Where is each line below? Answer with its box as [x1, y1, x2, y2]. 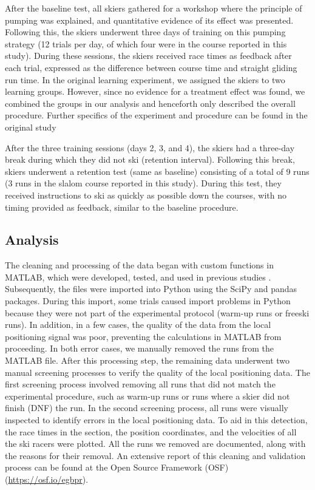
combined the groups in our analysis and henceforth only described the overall [5, 97, 296, 109]
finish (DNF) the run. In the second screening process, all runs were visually [5, 401, 289, 414]
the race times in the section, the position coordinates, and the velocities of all [5, 425, 297, 438]
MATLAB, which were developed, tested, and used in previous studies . [5, 270, 271, 283]
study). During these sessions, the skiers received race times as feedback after [5, 49, 292, 62]
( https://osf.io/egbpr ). [5, 472, 89, 485]
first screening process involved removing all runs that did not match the [5, 378, 276, 390]
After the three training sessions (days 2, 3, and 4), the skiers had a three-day [5, 141, 295, 154]
